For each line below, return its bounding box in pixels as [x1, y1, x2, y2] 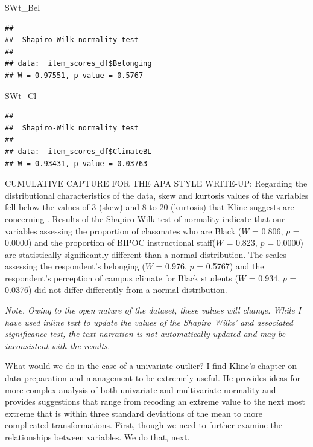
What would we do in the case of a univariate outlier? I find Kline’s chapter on [5, 359, 297, 372]
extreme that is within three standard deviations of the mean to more [5, 407, 262, 419]
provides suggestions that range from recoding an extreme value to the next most [5, 395, 305, 408]
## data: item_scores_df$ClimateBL [5, 147, 152, 156]
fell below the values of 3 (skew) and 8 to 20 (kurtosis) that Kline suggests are [5, 201, 294, 213]
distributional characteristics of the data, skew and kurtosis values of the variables [5, 188, 309, 201]
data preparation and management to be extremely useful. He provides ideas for [5, 371, 301, 384]
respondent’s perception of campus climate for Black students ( [5, 271, 238, 284]
